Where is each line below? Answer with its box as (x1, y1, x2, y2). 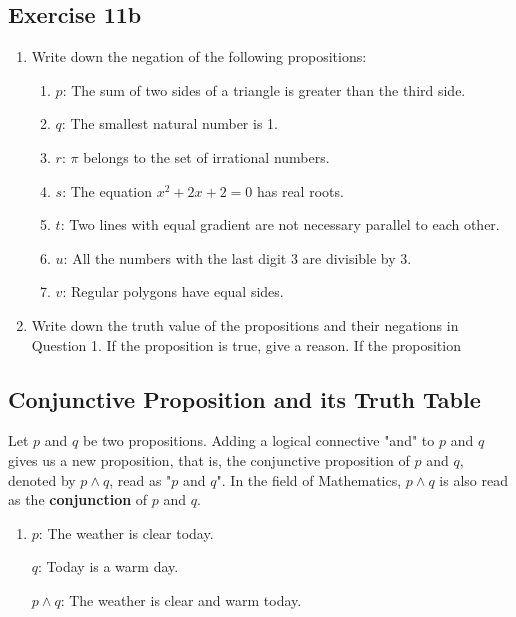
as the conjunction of (8, 489, 148, 510)
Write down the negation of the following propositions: (31, 46, 367, 67)
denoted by (8, 469, 76, 490)
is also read (439, 469, 508, 490)
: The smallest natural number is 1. (61, 113, 278, 134)
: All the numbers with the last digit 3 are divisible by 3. (63, 247, 412, 268)
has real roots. (256, 180, 344, 201)
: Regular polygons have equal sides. (62, 281, 284, 302)
